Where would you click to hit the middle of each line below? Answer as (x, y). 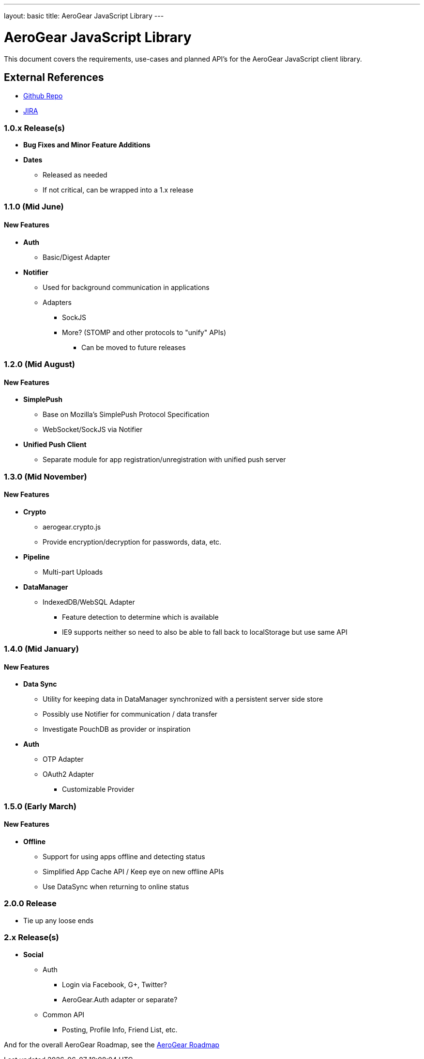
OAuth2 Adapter (68, 774)
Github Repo (43, 96)
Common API (64, 1014)
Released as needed (75, 175)
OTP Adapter (63, 759)
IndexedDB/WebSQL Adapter (89, 602)
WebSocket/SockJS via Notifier (93, 430)
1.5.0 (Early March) (40, 806)
